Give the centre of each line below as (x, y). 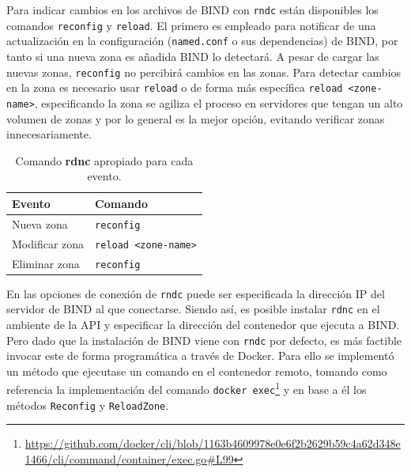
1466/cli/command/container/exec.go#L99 (129, 459)
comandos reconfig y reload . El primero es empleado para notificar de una (191, 25)
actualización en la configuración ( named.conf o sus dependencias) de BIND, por (202, 41)
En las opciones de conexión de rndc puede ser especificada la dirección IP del (196, 293)
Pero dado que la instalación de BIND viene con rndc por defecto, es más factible (204, 340)
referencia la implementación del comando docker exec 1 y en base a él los (187, 388)
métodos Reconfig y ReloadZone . (88, 405)
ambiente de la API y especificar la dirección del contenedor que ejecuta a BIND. (203, 325)
